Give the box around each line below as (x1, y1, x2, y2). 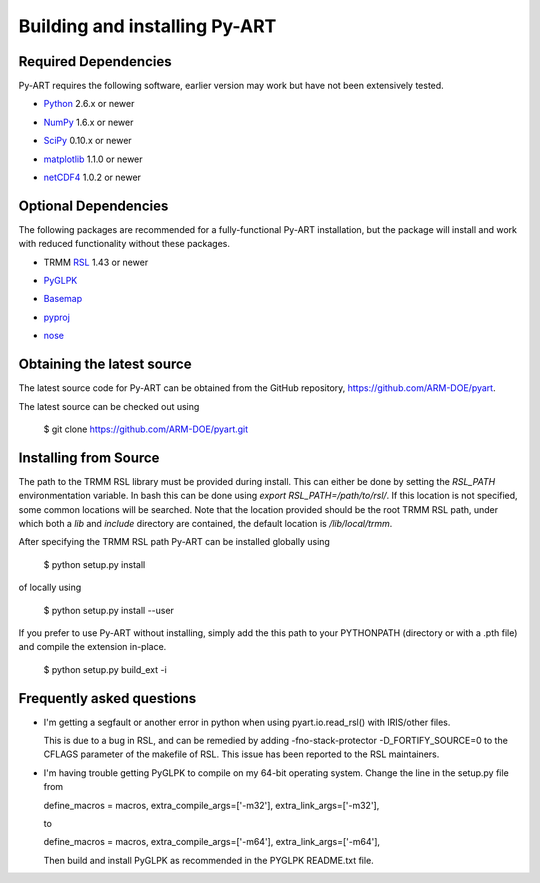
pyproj (43, 311, 70, 323)
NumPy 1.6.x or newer (43, 116, 134, 128)
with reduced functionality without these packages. (18, 238, 230, 250)
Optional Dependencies (18, 197, 169, 214)
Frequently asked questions (18, 690, 197, 707)
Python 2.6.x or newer (43, 98, 135, 110)
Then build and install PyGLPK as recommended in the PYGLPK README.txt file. (43, 854, 374, 866)
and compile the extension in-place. (18, 641, 167, 653)
